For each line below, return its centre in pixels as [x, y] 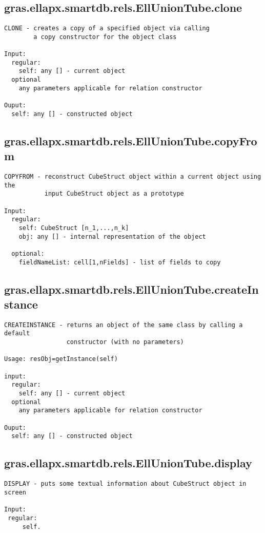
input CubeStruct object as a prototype [114, 194]
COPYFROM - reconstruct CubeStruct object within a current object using [133, 177]
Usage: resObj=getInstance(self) [61, 359]
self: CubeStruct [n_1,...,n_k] [74, 228]
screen [15, 492]
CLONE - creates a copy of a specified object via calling [107, 28]
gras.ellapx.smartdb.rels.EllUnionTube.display [128, 463]
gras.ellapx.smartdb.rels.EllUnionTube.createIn [131, 289]
